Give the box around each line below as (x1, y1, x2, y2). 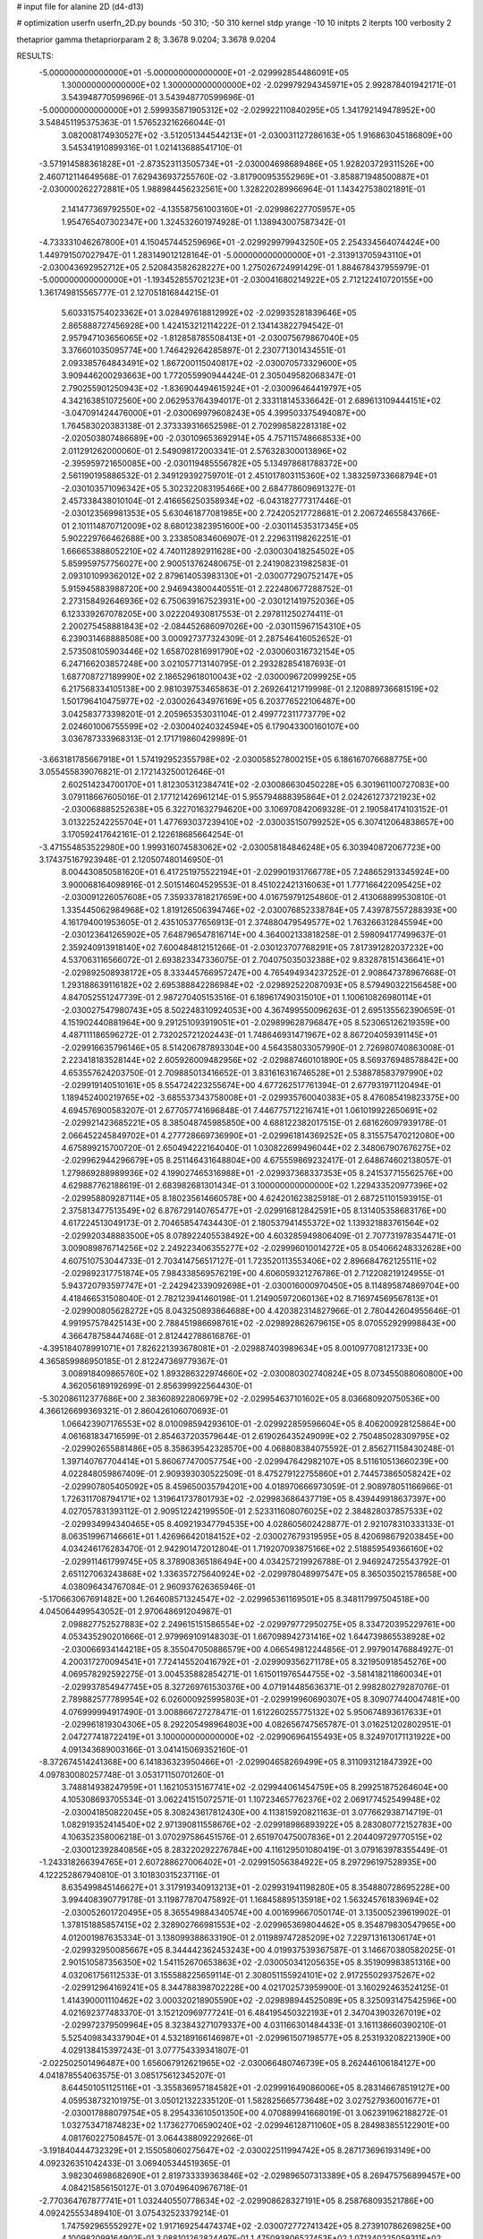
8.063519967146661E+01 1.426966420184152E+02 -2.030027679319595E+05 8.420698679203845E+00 (61, 1531, 453, 1542)
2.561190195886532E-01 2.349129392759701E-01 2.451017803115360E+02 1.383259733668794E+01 (61, 470, 437, 481)
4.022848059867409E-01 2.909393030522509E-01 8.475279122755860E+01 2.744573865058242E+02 (61, 1469, 452, 1480)
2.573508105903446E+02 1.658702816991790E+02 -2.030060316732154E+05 (61, 646, 355, 656)
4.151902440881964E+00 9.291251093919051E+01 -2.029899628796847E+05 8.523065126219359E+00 (61, 1017, 451, 1028)
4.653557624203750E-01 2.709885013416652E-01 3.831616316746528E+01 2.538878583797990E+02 (61, 1067, 444, 1078)
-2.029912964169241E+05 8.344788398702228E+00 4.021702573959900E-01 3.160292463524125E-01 (61, 1982, 449, 1993)
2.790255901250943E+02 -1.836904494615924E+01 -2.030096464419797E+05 (61, 382, 362, 393)
